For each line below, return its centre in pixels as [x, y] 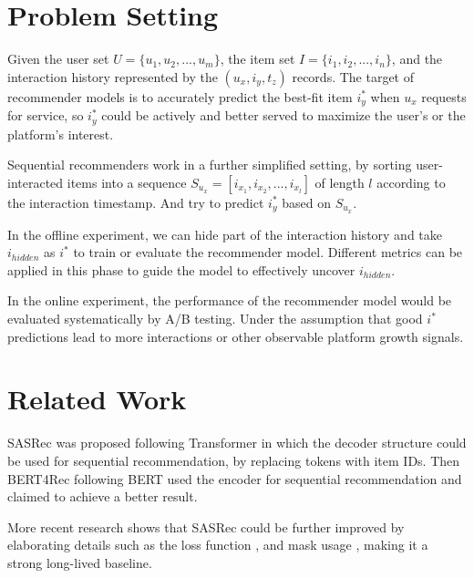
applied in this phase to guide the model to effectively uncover [181, 269]
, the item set [258, 59]
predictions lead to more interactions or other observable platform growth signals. [236, 336]
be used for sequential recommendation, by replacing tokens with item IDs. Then [234, 460]
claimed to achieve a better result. [103, 496]
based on [306, 202]
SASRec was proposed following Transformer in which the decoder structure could [237, 443]
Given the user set [58, 59]
